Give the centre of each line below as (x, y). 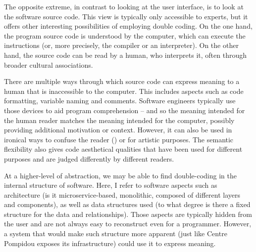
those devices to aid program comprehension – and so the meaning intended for (125, 110)
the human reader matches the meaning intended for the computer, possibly (119, 120)
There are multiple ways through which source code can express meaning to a (122, 81)
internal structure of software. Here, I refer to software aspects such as (111, 185)
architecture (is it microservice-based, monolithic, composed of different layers (122, 194)
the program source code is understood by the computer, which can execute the (125, 35)
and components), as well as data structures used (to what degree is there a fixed (127, 204)
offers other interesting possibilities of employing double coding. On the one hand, (128, 26)
